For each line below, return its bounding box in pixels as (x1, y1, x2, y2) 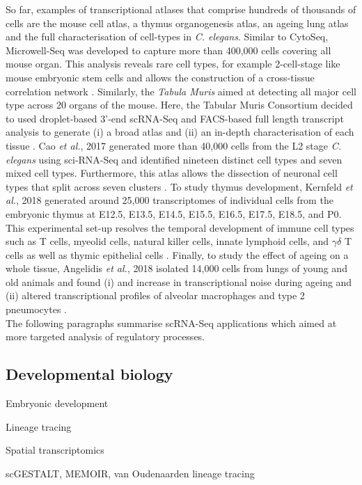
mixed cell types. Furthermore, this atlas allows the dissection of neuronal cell (6, 166, 338, 180)
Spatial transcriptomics (6, 443, 104, 457)
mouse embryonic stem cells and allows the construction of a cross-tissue (6, 70, 315, 84)
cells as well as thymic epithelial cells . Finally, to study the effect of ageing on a (6, 247, 349, 262)
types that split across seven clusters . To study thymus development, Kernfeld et (6, 179, 353, 193)
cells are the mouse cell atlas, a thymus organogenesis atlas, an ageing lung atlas (6, 15, 349, 30)
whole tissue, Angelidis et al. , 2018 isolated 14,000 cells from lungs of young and (6, 261, 347, 276)
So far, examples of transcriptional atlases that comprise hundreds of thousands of (6, 2, 356, 16)
